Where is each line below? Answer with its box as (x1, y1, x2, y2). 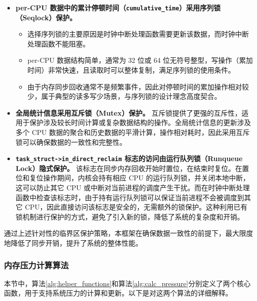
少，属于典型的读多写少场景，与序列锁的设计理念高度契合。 (27, 91, 221, 101)
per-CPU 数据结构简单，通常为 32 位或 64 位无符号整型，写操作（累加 (27, 55, 253, 65)
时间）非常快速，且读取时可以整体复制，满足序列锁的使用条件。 (27, 65, 235, 75)
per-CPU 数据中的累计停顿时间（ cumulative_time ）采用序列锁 (15, 2, 221, 12)
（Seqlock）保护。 (15, 12, 77, 22)
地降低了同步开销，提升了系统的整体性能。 (4, 238, 142, 248)
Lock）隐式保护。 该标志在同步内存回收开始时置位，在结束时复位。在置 (15, 163, 249, 173)
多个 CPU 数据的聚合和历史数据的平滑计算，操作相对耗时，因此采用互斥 (15, 127, 250, 137)
